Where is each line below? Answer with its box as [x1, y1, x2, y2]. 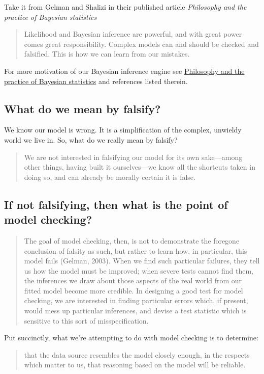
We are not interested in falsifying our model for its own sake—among [24, 151, 243, 162]
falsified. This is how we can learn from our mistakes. [24, 48, 190, 59]
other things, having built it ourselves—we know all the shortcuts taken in [24, 162, 255, 172]
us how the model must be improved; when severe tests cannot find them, [24, 265, 253, 276]
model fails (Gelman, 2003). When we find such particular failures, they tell [24, 255, 260, 266]
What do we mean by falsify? [4, 100, 161, 116]
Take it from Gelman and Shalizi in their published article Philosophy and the [4, 2, 247, 12]
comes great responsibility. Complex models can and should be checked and [24, 38, 259, 49]
